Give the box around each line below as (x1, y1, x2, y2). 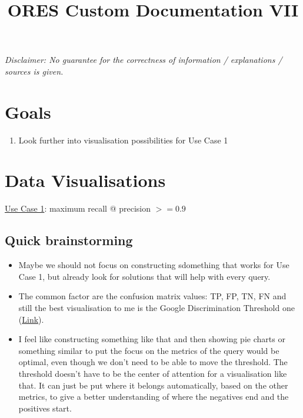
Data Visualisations (5, 168, 166, 192)
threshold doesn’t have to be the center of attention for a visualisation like (18, 367, 287, 379)
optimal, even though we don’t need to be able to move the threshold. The (18, 356, 288, 368)
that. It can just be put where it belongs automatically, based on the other (18, 379, 288, 391)
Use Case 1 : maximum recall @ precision (5, 202, 151, 215)
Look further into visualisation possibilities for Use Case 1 (18, 133, 228, 146)
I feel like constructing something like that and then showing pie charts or (18, 333, 285, 345)
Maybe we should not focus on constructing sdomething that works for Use (18, 259, 289, 271)
